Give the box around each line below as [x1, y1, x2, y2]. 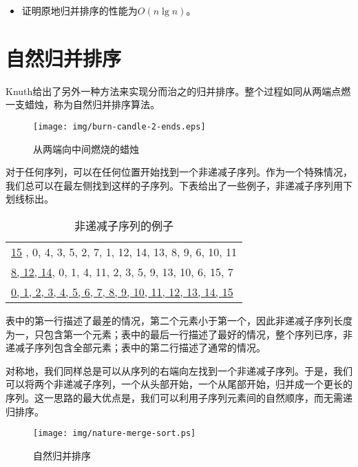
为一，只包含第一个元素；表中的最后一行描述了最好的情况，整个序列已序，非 [6, 326, 352, 341]
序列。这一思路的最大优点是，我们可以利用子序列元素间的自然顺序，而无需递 [6, 390, 352, 404]
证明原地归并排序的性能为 [21, 3, 138, 17]
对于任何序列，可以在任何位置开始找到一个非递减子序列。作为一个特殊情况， [6, 165, 352, 179]
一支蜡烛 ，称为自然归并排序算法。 [6, 97, 160, 112]
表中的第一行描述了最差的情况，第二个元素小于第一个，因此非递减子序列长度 [6, 313, 352, 327]
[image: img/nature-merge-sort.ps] [33, 428, 196, 439]
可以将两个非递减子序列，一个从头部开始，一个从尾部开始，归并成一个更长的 [6, 377, 352, 391]
